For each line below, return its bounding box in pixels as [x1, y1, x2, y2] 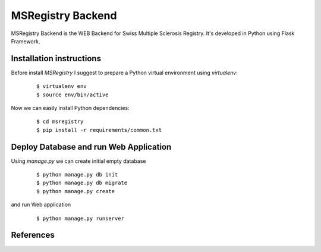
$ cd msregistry [36, 118, 84, 125]
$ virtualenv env [36, 83, 87, 90]
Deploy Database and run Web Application [11, 141, 172, 152]
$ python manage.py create [36, 188, 115, 194]
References [11, 230, 55, 240]
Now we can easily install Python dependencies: [11, 105, 130, 112]
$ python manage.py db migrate [36, 179, 128, 187]
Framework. [11, 37, 40, 45]
